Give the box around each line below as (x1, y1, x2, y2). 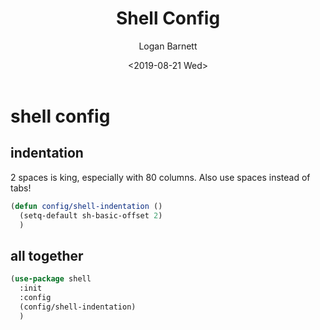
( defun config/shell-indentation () (10, 201, 163, 211)
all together (10, 247, 84, 264)
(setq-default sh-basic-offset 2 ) (19, 210, 163, 221)
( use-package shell (10, 274, 92, 284)
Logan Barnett (138, 40, 198, 52)
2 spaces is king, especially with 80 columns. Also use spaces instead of (10, 171, 311, 183)
